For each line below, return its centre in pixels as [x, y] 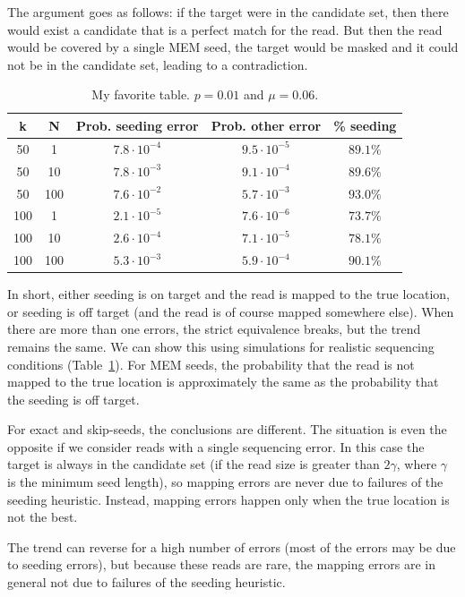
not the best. [43, 517]
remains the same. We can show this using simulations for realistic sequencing [221, 346]
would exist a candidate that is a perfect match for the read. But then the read [225, 29]
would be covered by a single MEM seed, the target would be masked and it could [233, 47]
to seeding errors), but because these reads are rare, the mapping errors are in [222, 564]
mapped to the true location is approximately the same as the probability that [223, 382]
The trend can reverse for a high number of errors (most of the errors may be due [232, 546]
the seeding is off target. [73, 399]
